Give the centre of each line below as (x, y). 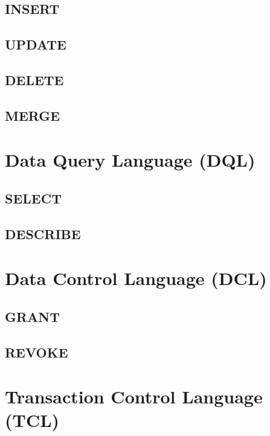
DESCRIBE (43, 233)
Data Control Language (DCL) (136, 278)
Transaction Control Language (134, 396)
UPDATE (36, 44)
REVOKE (37, 352)
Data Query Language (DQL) (130, 160)
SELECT (33, 198)
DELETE (34, 79)
